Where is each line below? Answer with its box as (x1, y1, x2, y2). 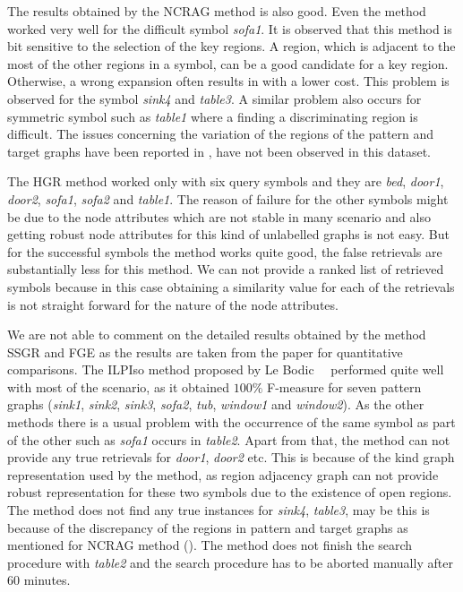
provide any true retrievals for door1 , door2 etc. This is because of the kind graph (7, 448, 455, 467)
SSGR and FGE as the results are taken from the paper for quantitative (7, 342, 403, 361)
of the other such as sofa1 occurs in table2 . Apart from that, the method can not (7, 430, 450, 449)
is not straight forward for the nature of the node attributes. (7, 295, 339, 313)
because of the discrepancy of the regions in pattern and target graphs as (7, 518, 408, 536)
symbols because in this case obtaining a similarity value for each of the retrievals (7, 277, 455, 296)
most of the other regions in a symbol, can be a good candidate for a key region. (7, 54, 449, 73)
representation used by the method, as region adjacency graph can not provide (7, 465, 439, 484)
